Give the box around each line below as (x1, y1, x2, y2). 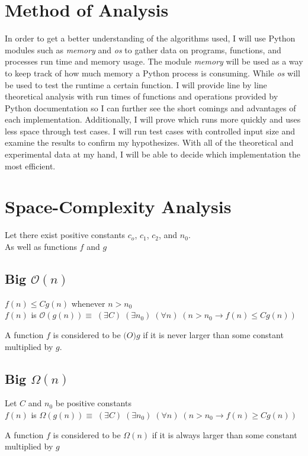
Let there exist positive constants (5, 229, 126, 241)
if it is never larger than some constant (143, 328, 284, 341)
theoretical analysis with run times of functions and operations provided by (5, 90, 278, 102)
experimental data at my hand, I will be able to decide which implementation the (5, 148, 300, 160)
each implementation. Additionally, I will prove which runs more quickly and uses (5, 113, 301, 126)
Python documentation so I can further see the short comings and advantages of (5, 101, 296, 114)
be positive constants (55, 397, 131, 409)
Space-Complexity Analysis (5, 194, 232, 219)
